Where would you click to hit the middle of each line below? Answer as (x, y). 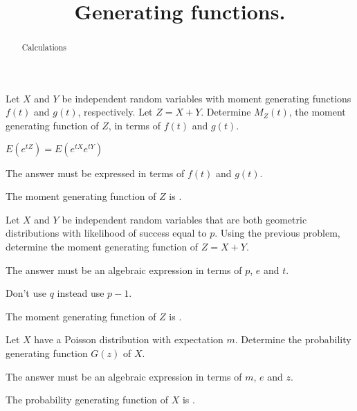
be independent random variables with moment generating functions (207, 98)
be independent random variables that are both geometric (184, 219)
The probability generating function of (87, 400)
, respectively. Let (115, 112)
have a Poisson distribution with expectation (129, 339)
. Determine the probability (293, 339)
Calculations (44, 47)
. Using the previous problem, (277, 233)
